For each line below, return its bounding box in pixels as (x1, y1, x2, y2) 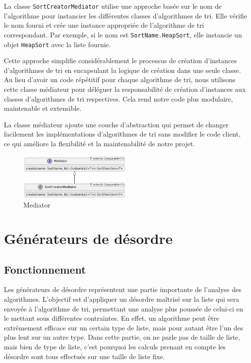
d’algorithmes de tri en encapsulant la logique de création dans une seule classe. (4, 65, 241, 75)
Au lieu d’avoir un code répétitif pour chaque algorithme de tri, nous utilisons (4, 74, 235, 85)
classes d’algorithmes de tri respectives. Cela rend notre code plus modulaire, (4, 93, 233, 104)
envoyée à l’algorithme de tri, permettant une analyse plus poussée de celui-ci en (4, 303, 243, 313)
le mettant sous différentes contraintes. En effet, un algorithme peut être (4, 313, 219, 323)
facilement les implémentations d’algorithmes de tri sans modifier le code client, (4, 129, 241, 139)
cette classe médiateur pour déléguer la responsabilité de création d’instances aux (4, 84, 246, 94)
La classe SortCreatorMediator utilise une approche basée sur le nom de (4, 1, 222, 11)
